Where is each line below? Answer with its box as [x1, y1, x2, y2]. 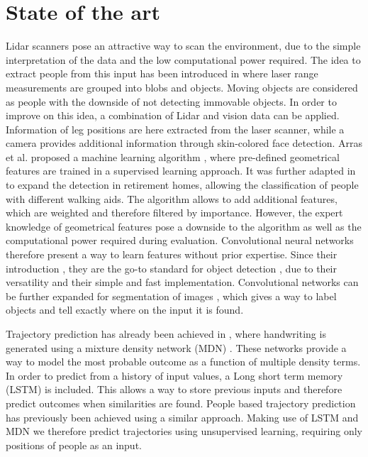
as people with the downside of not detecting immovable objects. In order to [6, 94, 337, 109]
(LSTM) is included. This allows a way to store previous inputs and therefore [6, 382, 342, 397]
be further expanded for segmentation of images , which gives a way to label [6, 288, 337, 303]
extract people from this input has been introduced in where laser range [6, 66, 318, 81]
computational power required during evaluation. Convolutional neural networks [6, 233, 354, 248]
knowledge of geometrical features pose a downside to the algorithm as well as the [6, 219, 362, 233]
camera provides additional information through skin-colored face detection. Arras [6, 136, 362, 150]
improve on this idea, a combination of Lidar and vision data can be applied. [6, 108, 340, 123]
